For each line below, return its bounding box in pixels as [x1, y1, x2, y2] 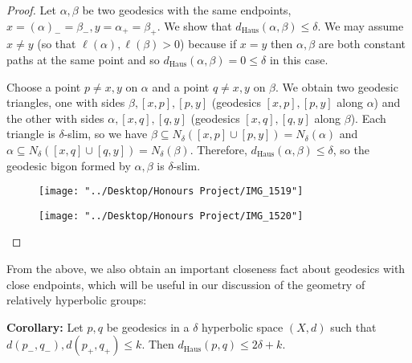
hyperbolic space [202, 318, 284, 335]
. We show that [157, 17, 232, 34]
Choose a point [6, 78, 81, 95]
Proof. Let [6, 2, 56, 18]
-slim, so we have [63, 125, 148, 142]
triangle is [6, 125, 55, 142]
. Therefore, [190, 141, 247, 157]
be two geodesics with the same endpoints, [82, 2, 292, 18]
